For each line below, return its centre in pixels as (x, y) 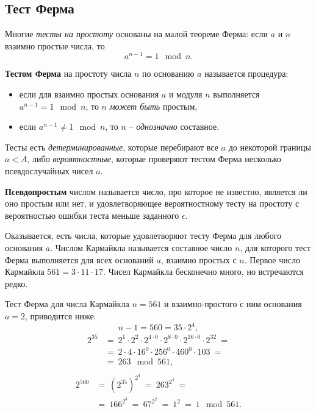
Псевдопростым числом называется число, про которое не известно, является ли (156, 191)
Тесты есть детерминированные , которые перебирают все (112, 147)
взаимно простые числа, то (55, 45)
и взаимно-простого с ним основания (233, 304)
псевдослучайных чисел (49, 171)
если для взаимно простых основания (89, 94)
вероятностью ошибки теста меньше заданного (92, 215)
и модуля (185, 94)
